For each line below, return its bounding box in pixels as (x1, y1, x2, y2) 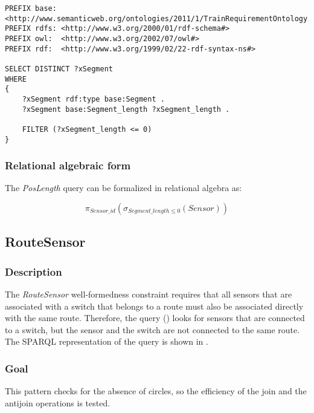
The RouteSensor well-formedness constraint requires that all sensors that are (5, 288, 292, 300)
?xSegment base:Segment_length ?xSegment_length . (22, 105, 230, 114)
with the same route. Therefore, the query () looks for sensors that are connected (5, 311, 305, 324)
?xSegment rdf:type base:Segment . (22, 94, 165, 103)
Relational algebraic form (5, 158, 131, 173)
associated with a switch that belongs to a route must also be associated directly (5, 299, 304, 312)
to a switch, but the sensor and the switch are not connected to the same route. (5, 323, 300, 336)
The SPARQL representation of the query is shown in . (5, 335, 208, 348)
